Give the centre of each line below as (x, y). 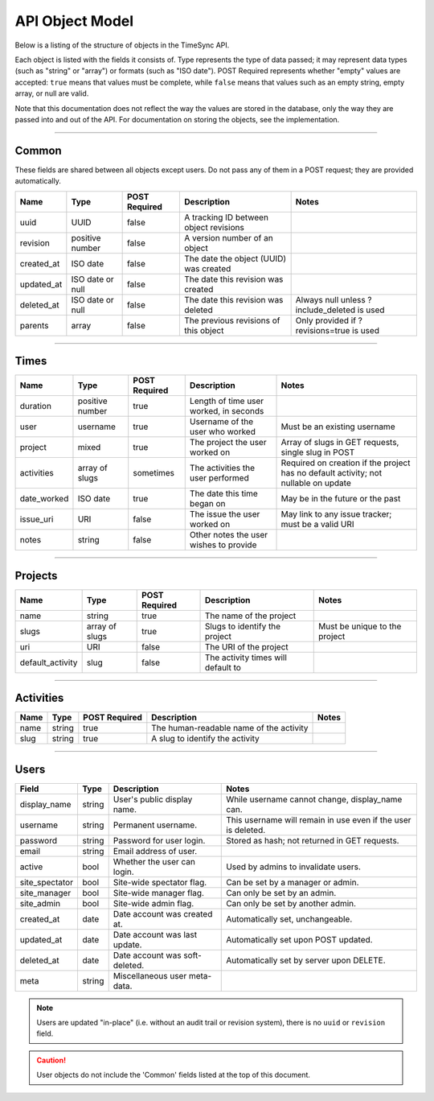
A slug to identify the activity (206, 739)
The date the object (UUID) (235, 258)
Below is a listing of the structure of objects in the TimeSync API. (122, 45)
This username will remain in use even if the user (319, 819)
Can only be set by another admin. (291, 903)
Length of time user (227, 401)
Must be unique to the (360, 626)
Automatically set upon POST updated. (299, 939)
